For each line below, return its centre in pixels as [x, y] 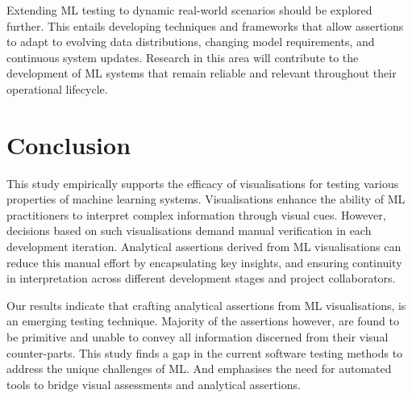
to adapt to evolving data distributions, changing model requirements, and [191, 42]
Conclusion [69, 144]
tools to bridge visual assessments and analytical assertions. [154, 384]
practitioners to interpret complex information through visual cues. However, [196, 214]
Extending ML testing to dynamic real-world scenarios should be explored [189, 10]
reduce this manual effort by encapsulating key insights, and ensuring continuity [204, 262]
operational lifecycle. [57, 88]
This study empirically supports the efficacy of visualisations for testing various [203, 183]
